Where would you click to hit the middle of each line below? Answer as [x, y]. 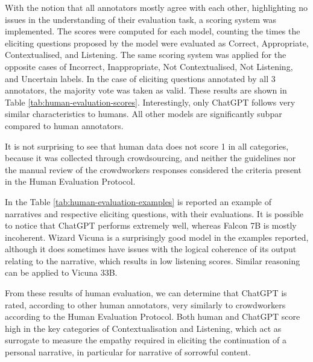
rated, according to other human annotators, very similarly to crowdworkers [145, 304]
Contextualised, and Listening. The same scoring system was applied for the [146, 55]
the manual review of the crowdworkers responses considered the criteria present [153, 169]
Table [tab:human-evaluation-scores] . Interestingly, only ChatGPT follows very [150, 102]
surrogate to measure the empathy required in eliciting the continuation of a [146, 340]
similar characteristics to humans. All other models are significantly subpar [144, 114]
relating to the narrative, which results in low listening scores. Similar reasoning [153, 260]
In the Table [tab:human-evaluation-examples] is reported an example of [138, 201]
